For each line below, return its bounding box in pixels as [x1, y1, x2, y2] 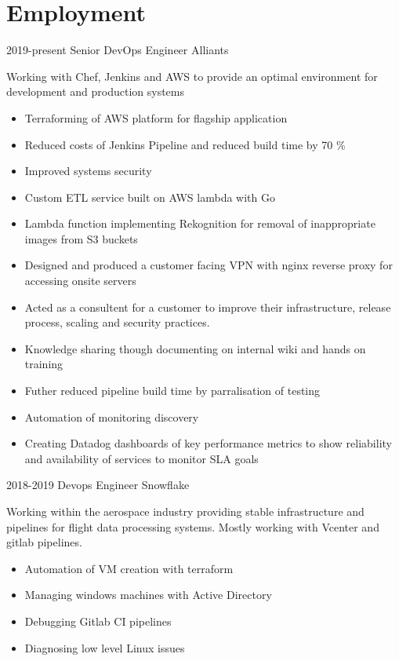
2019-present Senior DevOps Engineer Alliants [6, 42, 229, 58]
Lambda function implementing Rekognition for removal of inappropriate [24, 215, 375, 232]
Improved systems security [24, 163, 152, 179]
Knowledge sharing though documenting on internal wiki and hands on [24, 340, 366, 356]
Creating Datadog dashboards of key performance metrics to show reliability [24, 435, 392, 451]
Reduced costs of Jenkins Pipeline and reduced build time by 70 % [24, 136, 346, 152]
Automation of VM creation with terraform [24, 560, 234, 576]
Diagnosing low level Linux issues [24, 639, 185, 656]
